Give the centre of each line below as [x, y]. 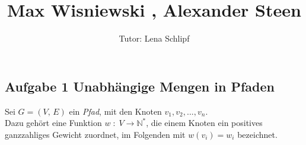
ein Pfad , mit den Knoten [115, 111]
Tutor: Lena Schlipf [154, 38]
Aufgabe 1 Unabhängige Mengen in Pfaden [140, 86]
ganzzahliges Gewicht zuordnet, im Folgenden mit [95, 134]
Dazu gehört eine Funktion [53, 123]
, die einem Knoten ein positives [204, 123]
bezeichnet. [257, 134]
